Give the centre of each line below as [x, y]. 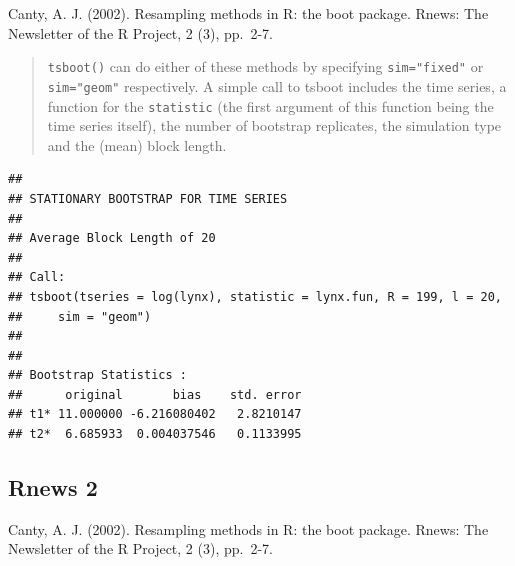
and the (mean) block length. [137, 144]
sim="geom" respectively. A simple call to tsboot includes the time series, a [277, 85]
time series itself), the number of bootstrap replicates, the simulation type [274, 125]
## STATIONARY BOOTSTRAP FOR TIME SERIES [148, 198]
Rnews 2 [53, 487]
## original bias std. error [155, 394]
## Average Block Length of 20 [112, 238]
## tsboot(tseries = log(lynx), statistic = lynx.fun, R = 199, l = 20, [255, 296]
